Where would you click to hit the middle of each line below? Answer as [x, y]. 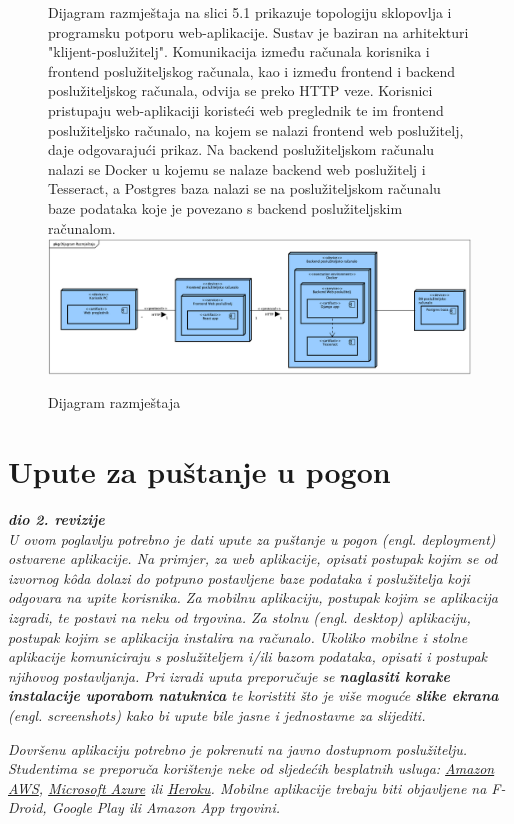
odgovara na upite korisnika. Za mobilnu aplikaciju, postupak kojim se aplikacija [253, 597]
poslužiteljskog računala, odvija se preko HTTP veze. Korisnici [240, 90]
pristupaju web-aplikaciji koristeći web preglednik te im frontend [246, 109]
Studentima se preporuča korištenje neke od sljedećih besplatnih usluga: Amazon [251, 768]
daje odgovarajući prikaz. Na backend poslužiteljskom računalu [241, 149]
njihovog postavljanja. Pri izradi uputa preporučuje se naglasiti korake [229, 675]
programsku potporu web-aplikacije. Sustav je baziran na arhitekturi [258, 31]
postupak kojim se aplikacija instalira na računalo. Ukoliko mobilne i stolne [238, 636]
